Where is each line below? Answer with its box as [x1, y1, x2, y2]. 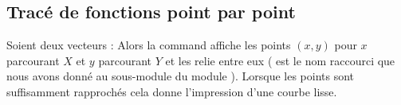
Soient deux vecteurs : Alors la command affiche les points [6, 37, 291, 53]
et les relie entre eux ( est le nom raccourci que [165, 52, 395, 68]
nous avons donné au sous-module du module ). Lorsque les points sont [6, 68, 355, 84]
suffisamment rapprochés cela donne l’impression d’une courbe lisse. [6, 83, 337, 99]
